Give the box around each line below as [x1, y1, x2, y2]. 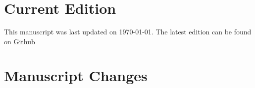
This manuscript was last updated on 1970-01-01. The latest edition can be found [4, 27, 252, 37]
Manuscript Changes [4, 65, 148, 85]
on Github [4, 36, 35, 46]
